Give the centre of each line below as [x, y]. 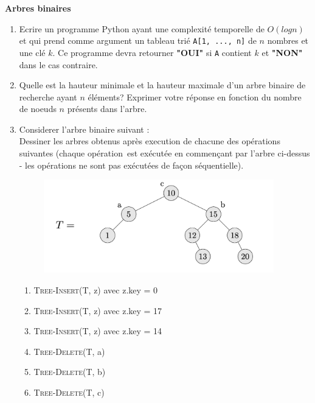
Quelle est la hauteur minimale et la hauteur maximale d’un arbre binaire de [162, 85]
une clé [32, 52]
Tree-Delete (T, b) [70, 372]
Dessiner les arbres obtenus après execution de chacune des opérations [150, 141]
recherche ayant [48, 96]
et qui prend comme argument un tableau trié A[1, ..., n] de [138, 40]
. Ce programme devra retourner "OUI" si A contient [152, 52]
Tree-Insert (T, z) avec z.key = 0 [96, 290]
